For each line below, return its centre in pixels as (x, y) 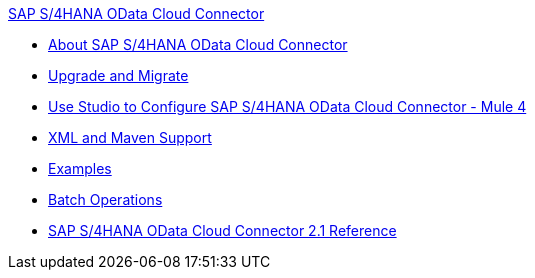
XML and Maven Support (130, 137)
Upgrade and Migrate (118, 75)
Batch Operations (105, 199)
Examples (80, 168)
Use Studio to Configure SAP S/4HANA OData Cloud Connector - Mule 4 (287, 106)
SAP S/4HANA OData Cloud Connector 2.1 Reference (222, 230)
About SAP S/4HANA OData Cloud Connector (198, 44)
